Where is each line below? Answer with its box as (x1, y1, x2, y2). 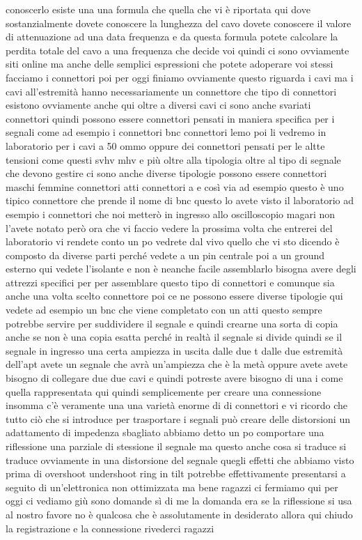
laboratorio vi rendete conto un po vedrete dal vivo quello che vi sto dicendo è (6, 234, 340, 249)
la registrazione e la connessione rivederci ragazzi (6, 520, 214, 535)
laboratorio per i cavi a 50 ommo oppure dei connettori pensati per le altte (6, 138, 325, 153)
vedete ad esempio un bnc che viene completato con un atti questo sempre (6, 302, 322, 317)
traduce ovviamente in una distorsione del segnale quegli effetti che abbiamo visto (6, 452, 354, 467)
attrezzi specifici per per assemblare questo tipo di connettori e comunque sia (6, 275, 335, 289)
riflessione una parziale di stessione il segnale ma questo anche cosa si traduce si (6, 439, 347, 453)
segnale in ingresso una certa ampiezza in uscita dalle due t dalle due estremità (6, 343, 343, 357)
